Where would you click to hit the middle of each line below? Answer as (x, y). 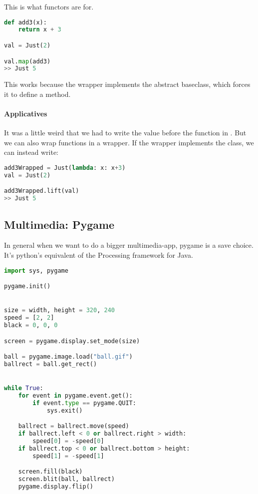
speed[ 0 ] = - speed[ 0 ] (68, 441)
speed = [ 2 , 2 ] (29, 318)
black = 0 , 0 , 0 (31, 325)
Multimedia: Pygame (59, 224)
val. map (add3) (27, 61)
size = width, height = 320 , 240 (59, 310)
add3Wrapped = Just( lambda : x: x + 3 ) (65, 168)
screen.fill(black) (50, 472)
